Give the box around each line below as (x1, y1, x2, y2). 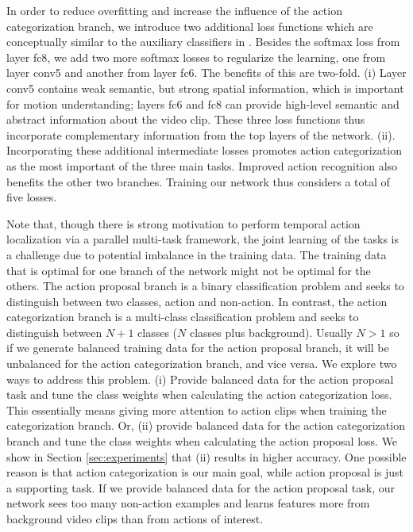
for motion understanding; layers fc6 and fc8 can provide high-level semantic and (6, 95, 399, 112)
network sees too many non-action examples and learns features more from (6, 495, 370, 511)
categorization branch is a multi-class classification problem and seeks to (6, 308, 359, 325)
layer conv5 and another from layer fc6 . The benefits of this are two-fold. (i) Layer (6, 64, 407, 81)
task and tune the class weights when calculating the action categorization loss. (6, 386, 392, 403)
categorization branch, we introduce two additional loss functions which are (6, 17, 373, 34)
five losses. (6, 189, 57, 205)
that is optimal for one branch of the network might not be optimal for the (6, 262, 371, 278)
